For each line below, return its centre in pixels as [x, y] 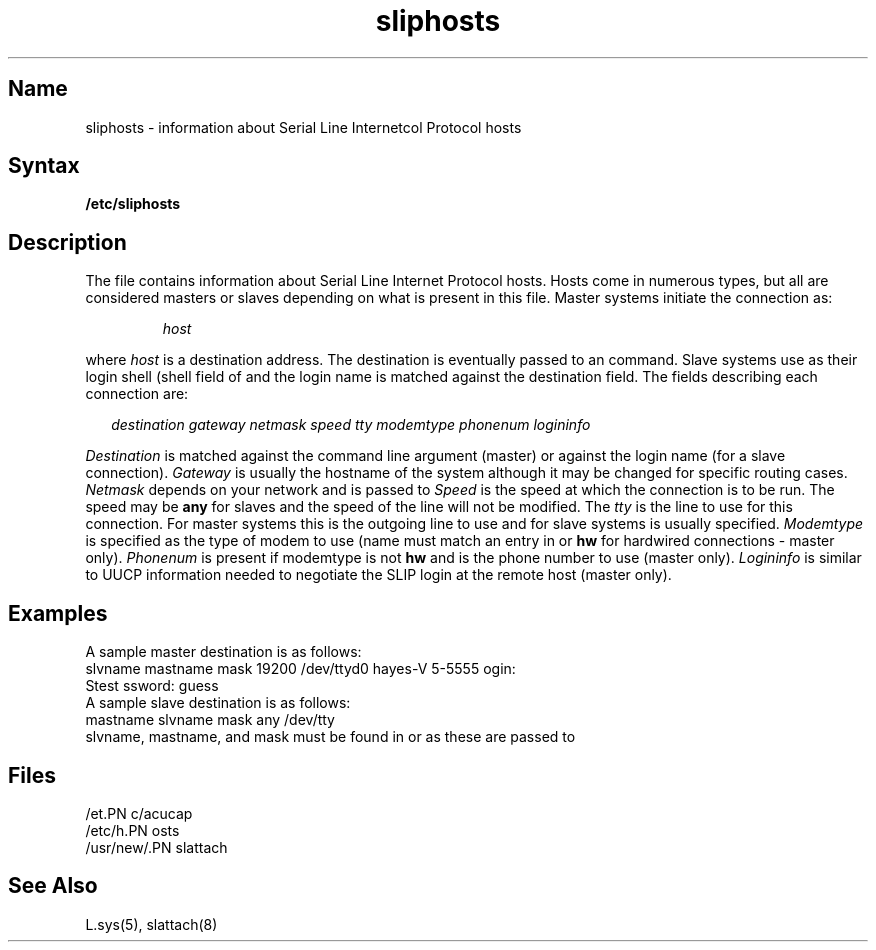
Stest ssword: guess [152, 686]
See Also [53, 886]
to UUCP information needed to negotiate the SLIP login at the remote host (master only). [378, 575]
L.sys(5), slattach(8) [151, 924]
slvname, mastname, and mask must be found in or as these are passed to [330, 737]
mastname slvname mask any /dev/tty [210, 720]
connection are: [137, 394]
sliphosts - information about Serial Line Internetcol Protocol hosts [303, 127]
